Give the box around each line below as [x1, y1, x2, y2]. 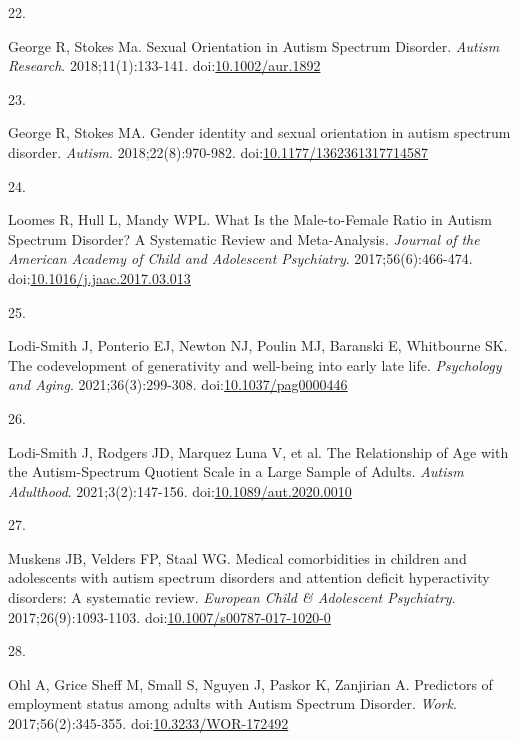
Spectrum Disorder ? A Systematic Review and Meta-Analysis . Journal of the [8, 228, 480, 249]
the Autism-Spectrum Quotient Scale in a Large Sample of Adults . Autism [8, 461, 464, 482]
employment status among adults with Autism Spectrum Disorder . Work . [8, 693, 457, 714]
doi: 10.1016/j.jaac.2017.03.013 [8, 267, 191, 288]
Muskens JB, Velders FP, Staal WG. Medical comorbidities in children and [8, 547, 467, 568]
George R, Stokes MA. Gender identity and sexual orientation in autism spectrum [8, 122, 511, 143]
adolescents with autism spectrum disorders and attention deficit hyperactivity [8, 567, 490, 588]
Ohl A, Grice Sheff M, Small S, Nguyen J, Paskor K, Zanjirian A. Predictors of [8, 673, 493, 694]
